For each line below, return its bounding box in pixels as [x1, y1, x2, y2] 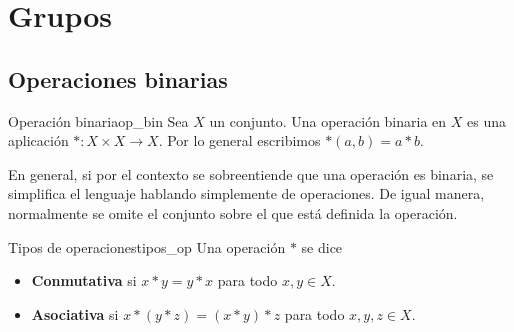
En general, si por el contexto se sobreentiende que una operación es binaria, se [8, 163, 494, 184]
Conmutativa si [31, 270, 137, 291]
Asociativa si [31, 303, 119, 324]
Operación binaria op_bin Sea [8, 110, 189, 131]
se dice [301, 236, 343, 257]
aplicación [8, 130, 69, 151]
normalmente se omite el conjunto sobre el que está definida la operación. [8, 202, 458, 223]
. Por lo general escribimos [158, 130, 321, 151]
